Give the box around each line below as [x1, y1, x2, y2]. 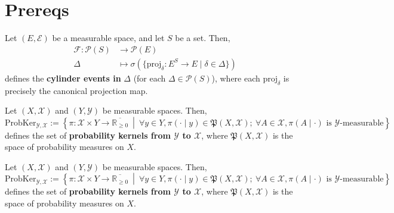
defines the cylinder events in [5, 71, 121, 84]
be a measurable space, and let [52, 32, 165, 44]
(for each [133, 71, 166, 84]
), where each [211, 71, 260, 84]
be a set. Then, [175, 32, 230, 44]
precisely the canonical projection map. [5, 84, 148, 96]
